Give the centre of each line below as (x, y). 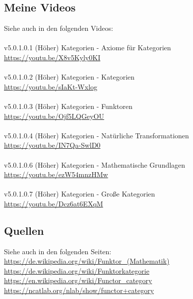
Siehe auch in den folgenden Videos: (59, 28)
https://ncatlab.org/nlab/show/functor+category (79, 290)
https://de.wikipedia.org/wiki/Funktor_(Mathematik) (87, 261)
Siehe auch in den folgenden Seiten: (58, 251)
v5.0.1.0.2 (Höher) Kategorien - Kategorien (69, 77)
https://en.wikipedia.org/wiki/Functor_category (78, 280)
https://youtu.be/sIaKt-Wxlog (51, 86)
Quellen (24, 230)
